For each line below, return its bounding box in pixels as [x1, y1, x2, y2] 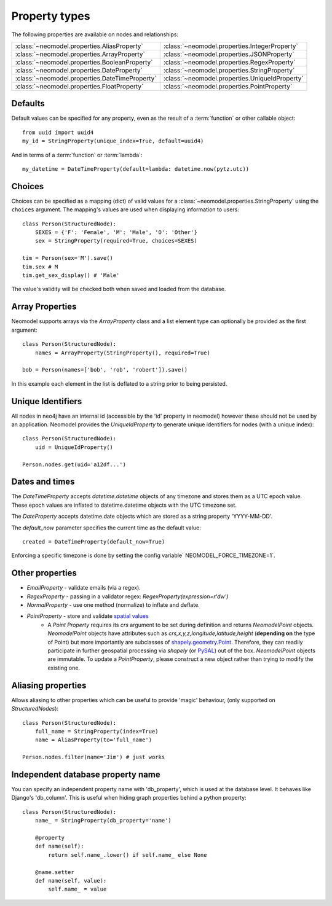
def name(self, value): [34, 877, 107, 884]
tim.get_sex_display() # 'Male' [22, 272, 120, 279]
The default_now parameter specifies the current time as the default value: [11, 524, 201, 531]
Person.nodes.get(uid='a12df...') [22, 461, 126, 468]
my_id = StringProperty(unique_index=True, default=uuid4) [22, 138, 204, 144]
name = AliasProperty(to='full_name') [34, 736, 152, 743]
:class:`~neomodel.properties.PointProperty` [163, 82, 293, 90]
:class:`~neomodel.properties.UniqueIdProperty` [163, 74, 304, 82]
